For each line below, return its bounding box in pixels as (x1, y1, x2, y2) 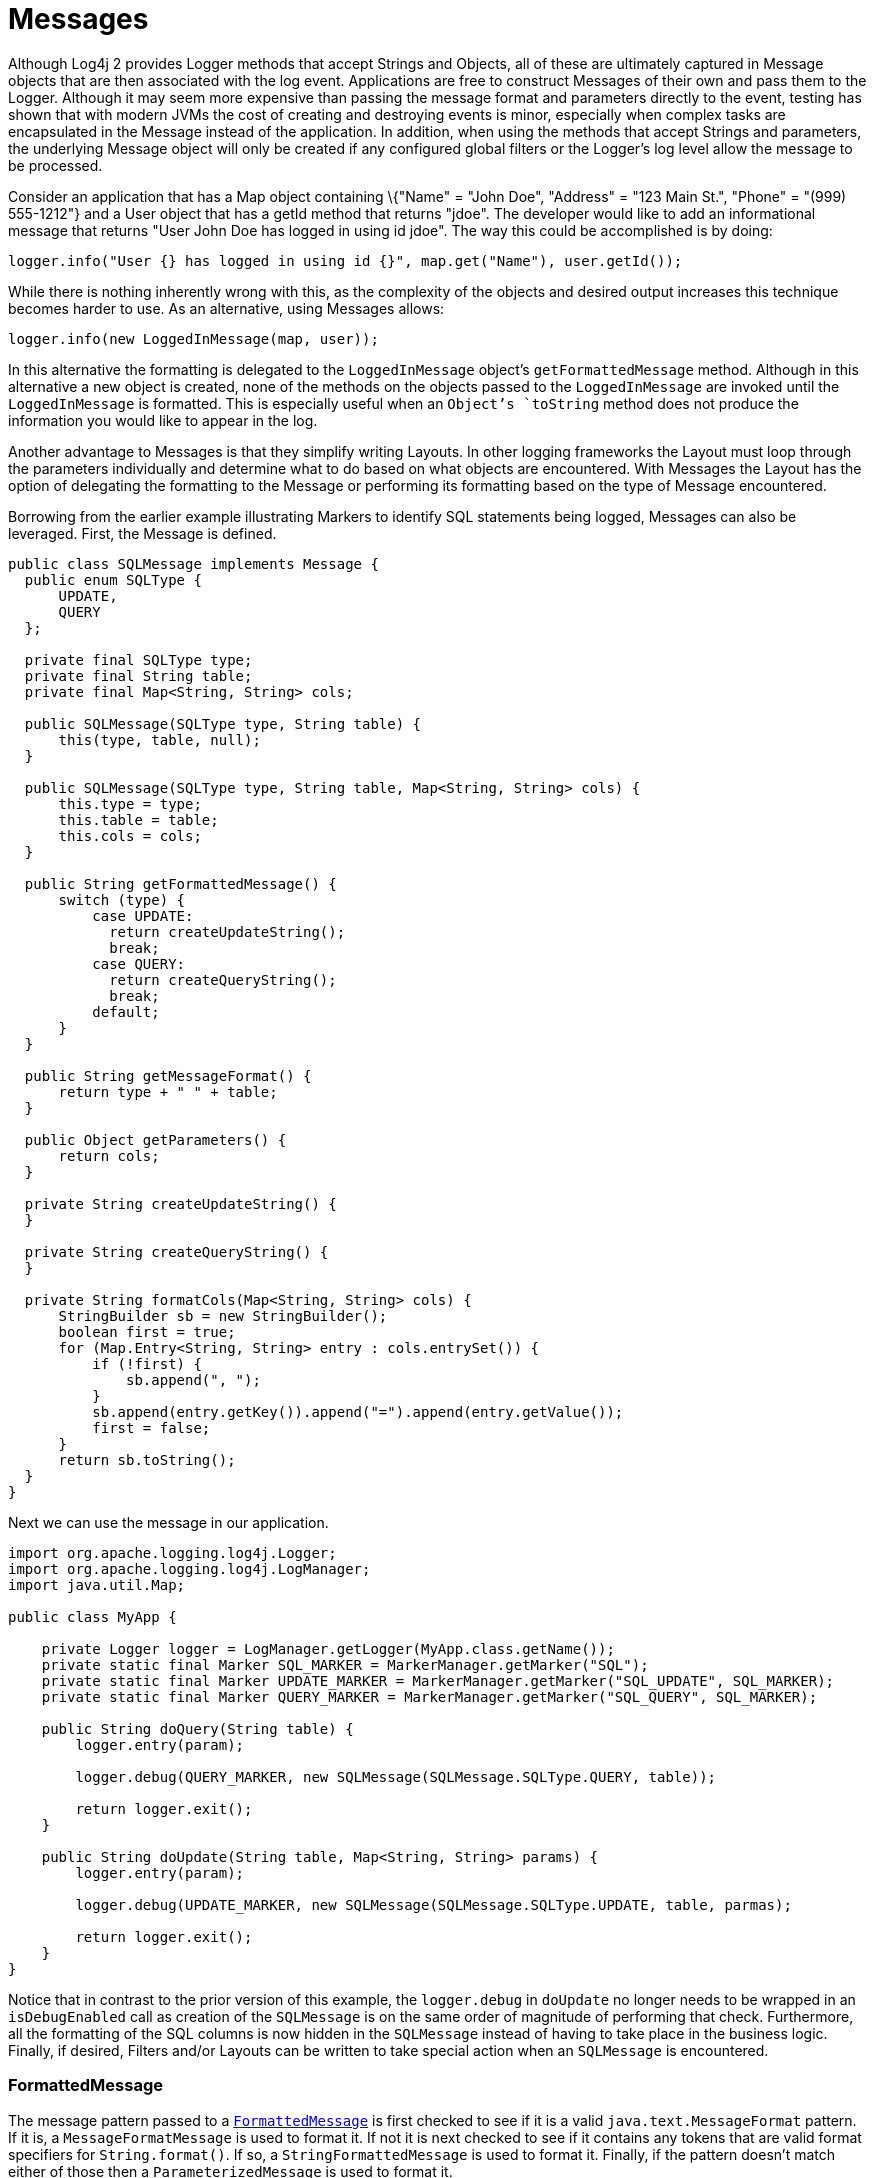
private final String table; (24, 667, 253, 684)
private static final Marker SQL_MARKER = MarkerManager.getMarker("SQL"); (41, 1656, 649, 1673)
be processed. (8, 156, 103, 174)
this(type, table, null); (58, 731, 261, 748)
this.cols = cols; (58, 827, 202, 844)
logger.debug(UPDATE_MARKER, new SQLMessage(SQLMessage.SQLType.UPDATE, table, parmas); (75, 1896, 792, 1913)
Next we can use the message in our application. (8, 1513, 329, 1531)
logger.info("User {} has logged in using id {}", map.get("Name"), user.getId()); (8, 252, 683, 269)
